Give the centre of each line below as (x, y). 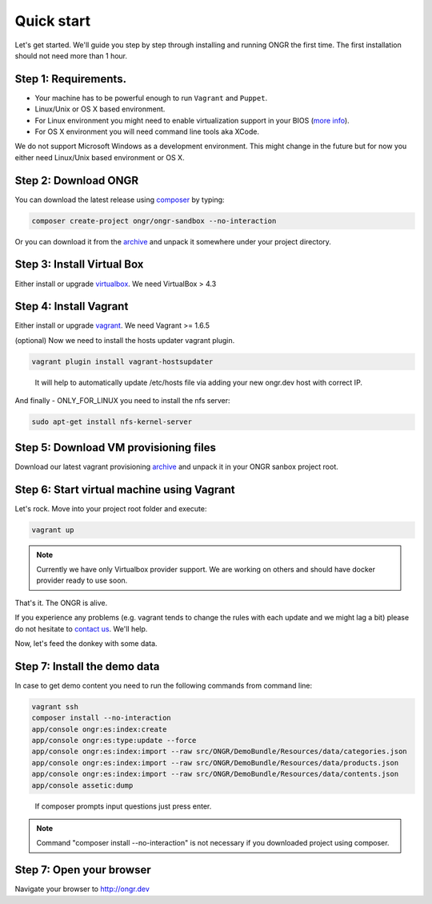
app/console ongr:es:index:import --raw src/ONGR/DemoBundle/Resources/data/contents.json (215, 774)
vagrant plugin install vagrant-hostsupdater (122, 361)
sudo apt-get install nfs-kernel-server (112, 422)
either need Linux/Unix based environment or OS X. (100, 157)
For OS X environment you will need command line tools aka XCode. (147, 131)
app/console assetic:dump (82, 785)
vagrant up (53, 530)
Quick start (53, 21)
